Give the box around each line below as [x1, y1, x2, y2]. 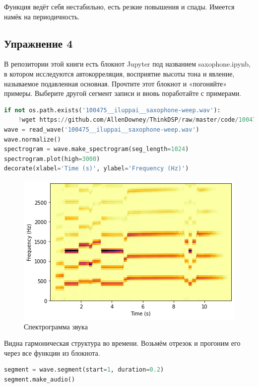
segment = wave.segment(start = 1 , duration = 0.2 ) [4, 366, 164, 374]
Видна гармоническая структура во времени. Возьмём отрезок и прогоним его [4, 338, 241, 348]
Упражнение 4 [4, 35, 73, 51]
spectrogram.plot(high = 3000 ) [4, 155, 100, 162]
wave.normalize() [4, 136, 61, 143]
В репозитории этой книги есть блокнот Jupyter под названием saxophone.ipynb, [4, 59, 251, 69]
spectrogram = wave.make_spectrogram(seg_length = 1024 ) [4, 146, 189, 153]
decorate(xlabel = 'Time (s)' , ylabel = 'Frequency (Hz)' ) [4, 165, 189, 172]
